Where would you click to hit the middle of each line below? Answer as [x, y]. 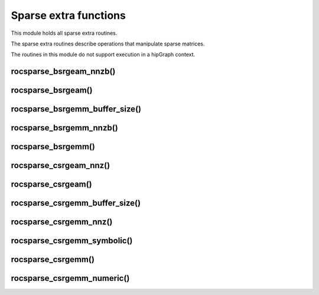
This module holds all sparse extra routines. [64, 33]
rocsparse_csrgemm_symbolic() [72, 241]
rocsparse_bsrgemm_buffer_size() [76, 109]
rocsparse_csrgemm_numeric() [70, 278]
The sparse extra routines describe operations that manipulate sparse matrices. [108, 44]
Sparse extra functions [69, 15]
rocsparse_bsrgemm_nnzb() [64, 128]
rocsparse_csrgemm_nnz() [62, 222]
